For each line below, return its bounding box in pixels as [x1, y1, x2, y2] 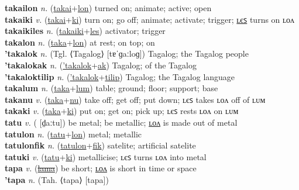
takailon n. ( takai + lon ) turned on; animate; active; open [5, 2, 212, 13]
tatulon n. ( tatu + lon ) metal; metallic [5, 127, 142, 140]
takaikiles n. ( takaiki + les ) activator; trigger [5, 25, 166, 37]
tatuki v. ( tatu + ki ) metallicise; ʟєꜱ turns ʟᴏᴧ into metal [5, 150, 207, 163]
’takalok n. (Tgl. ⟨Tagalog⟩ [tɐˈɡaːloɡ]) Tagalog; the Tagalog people [5, 47, 249, 60]
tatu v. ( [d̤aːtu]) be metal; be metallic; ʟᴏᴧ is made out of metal [5, 116, 238, 128]
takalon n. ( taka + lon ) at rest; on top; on [5, 36, 155, 48]
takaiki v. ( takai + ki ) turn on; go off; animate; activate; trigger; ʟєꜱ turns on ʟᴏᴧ [5, 13, 295, 25]
